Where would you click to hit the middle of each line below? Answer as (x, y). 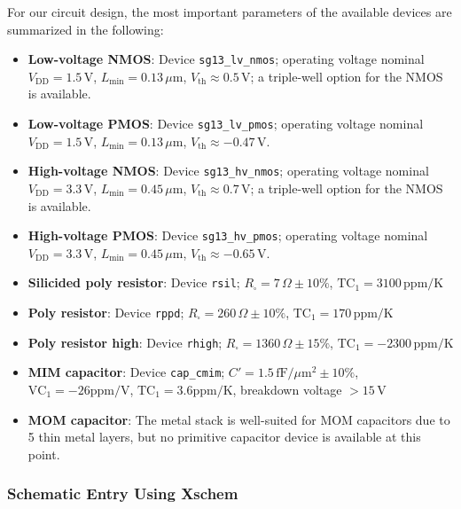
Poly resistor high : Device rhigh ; (125, 342)
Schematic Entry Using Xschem (123, 493)
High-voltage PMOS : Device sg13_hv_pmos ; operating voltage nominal (228, 235)
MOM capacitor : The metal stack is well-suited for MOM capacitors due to (239, 419)
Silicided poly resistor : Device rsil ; (134, 282)
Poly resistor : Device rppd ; (106, 313)
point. (44, 454)
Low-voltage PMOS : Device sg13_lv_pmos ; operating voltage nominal (226, 124)
